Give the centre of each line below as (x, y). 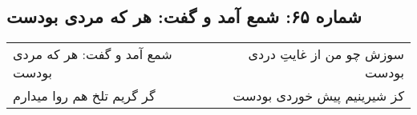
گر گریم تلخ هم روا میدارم (84, 96)
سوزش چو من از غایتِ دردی (326, 54)
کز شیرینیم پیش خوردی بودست (318, 96)
